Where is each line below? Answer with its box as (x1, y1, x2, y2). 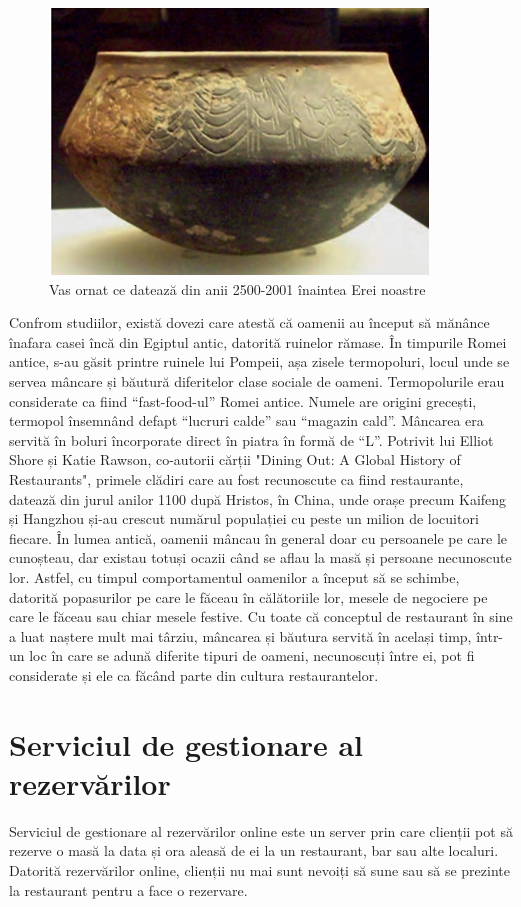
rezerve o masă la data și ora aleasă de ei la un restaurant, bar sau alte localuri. (9, 840, 499, 861)
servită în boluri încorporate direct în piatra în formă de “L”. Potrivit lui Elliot (9, 429, 494, 450)
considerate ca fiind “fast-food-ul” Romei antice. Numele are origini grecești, (9, 390, 477, 411)
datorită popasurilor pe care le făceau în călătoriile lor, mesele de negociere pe (9, 586, 488, 607)
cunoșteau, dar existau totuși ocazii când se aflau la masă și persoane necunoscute (9, 547, 512, 568)
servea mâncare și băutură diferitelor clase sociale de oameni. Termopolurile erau (9, 370, 505, 391)
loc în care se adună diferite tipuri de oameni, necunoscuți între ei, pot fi (29, 645, 475, 666)
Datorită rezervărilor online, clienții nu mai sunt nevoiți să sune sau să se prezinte (9, 859, 510, 880)
